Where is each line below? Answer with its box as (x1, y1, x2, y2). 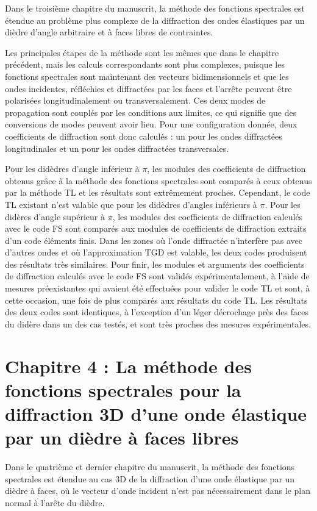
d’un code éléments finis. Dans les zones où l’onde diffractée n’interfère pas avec (5, 234, 302, 246)
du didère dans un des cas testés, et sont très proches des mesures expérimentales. (5, 317, 311, 330)
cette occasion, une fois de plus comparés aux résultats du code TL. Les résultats (5, 293, 308, 306)
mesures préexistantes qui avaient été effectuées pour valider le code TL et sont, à (5, 282, 310, 295)
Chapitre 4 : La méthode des (5, 353, 252, 378)
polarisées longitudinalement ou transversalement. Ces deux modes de (5, 94, 266, 107)
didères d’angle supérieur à (5, 210, 105, 223)
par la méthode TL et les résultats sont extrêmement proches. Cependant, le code (5, 186, 310, 199)
